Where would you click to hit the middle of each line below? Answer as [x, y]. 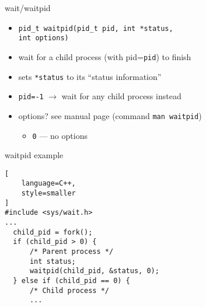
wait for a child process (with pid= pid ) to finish [105, 56]
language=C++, [48, 184]
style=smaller [48, 193]
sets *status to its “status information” [90, 76]
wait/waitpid [28, 8]
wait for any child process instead [121, 96]
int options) [43, 38]
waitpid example [34, 155]
